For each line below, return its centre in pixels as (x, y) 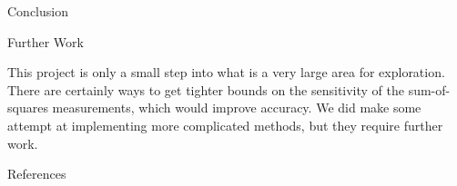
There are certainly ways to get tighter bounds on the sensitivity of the (206, 89)
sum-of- (429, 89)
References (37, 174)
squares (28, 108)
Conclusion (38, 11)
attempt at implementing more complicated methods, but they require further (225, 125)
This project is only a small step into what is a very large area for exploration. (226, 72)
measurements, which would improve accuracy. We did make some (237, 108)
